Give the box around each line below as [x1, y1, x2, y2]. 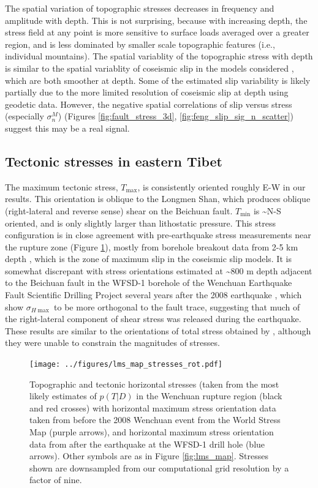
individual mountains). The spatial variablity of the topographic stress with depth [5, 50, 313, 62]
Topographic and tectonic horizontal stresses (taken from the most [29, 377, 279, 390]
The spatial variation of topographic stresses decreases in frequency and [5, 2, 274, 14]
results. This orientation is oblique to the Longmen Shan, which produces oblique [5, 192, 311, 205]
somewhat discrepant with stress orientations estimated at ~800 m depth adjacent [5, 264, 312, 277]
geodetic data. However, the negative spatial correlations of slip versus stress [5, 97, 292, 110]
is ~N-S [253, 204, 281, 217]
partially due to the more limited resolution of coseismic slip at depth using [5, 86, 289, 99]
